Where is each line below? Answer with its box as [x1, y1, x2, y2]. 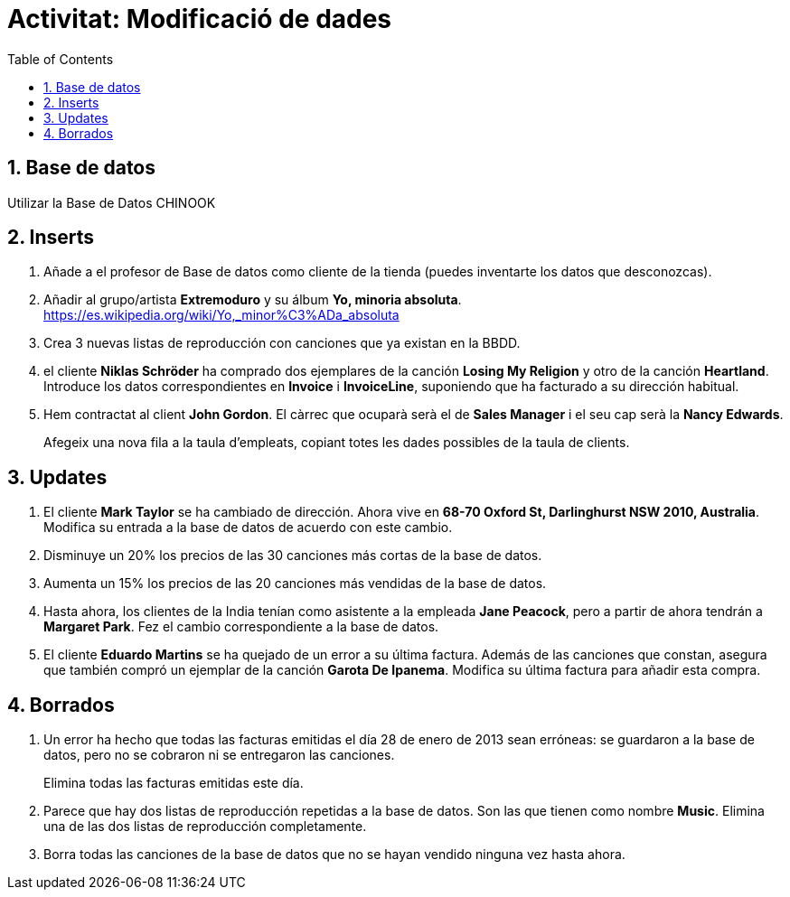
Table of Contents [7, 51, 114, 67]
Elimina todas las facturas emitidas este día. [43, 775, 304, 791]
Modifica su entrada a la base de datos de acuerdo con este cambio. [43, 519, 453, 536]
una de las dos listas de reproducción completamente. [43, 818, 367, 835]
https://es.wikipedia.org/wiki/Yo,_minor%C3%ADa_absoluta [43, 307, 400, 323]
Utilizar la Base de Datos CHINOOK [7, 194, 216, 210]
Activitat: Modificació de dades [7, 4, 392, 34]
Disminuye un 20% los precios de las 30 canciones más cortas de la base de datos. [43, 547, 542, 564]
